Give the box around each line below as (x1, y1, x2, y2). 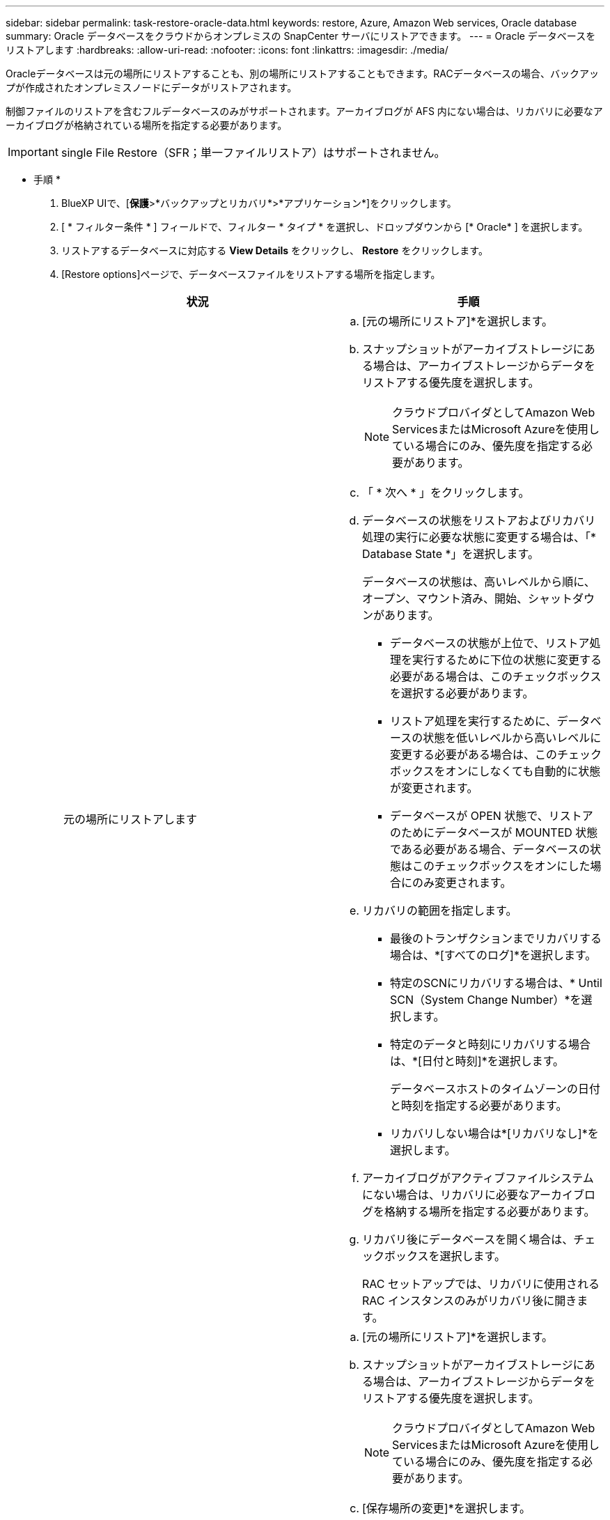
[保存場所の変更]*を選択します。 (362, 1501, 531, 1515)
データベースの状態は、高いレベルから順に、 (362, 575, 595, 589)
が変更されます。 (390, 781, 478, 795)
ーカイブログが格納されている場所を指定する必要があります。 (6, 119, 288, 131)
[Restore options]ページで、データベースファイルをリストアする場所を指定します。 (61, 268, 441, 280)
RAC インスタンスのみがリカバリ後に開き (362, 1294, 577, 1308)
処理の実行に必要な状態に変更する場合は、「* (362, 530, 597, 544)
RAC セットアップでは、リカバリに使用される (362, 1277, 600, 1291)
